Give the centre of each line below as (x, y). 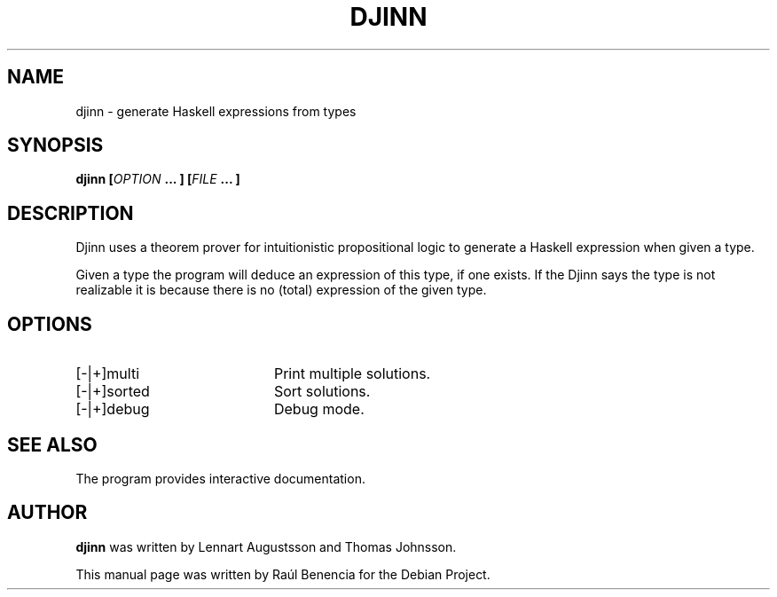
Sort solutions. (322, 392)
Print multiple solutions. (352, 374)
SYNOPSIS (55, 145)
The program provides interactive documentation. (220, 478)
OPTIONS (50, 324)
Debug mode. (319, 409)
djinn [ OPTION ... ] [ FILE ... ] (158, 179)
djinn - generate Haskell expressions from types (216, 111)
